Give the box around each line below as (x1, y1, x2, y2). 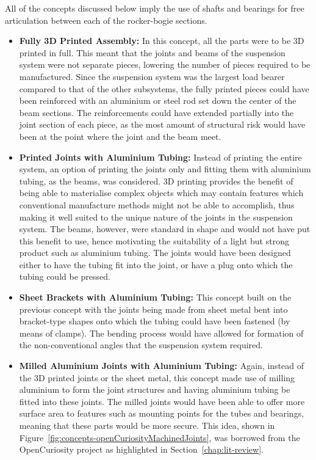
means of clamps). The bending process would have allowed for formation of (19, 326, 304, 339)
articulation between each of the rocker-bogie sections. (5, 13, 207, 26)
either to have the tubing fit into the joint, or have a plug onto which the (19, 258, 293, 271)
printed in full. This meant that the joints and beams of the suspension (19, 46, 285, 59)
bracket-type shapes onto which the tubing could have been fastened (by (19, 315, 290, 327)
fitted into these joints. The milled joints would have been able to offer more (19, 395, 305, 407)
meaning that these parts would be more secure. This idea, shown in (19, 419, 275, 431)
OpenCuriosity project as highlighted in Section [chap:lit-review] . (19, 443, 264, 456)
